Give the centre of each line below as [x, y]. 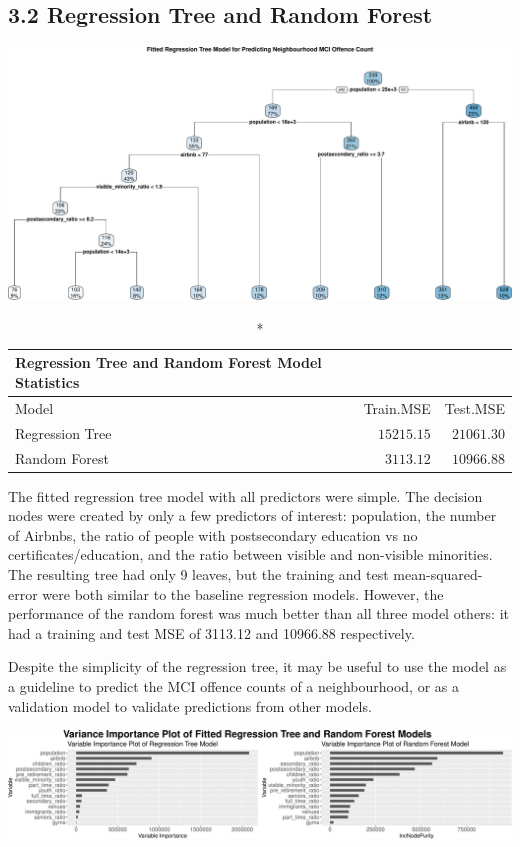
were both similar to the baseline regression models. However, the [243, 593]
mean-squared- [438, 573]
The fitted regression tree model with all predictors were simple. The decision [245, 495]
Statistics [47, 381]
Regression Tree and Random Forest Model [168, 362]
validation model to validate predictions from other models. [190, 705]
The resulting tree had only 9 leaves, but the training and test [198, 573]
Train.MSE [397, 407]
